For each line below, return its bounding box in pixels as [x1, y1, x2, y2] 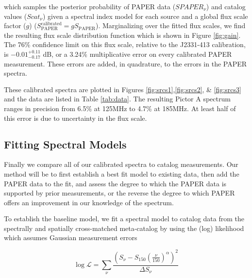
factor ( [4, 20, 26, 31]
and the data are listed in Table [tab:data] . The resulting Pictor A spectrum [4, 94, 231, 104]
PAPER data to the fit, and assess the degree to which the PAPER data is [4, 178, 227, 188]
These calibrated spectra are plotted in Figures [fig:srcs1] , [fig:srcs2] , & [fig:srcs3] [4, 84, 241, 94]
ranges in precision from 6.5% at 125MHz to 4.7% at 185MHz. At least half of [4, 103, 236, 113]
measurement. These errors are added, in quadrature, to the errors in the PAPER [4, 58, 247, 68]
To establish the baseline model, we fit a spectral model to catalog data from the [4, 213, 245, 224]
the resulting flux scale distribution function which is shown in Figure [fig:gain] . [4, 30, 241, 40]
